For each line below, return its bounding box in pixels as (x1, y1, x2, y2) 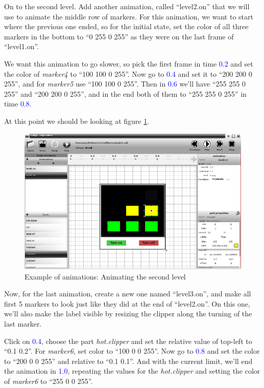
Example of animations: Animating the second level (25, 271, 186, 282)
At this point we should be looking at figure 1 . (4, 115, 150, 126)
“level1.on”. (4, 41, 39, 52)
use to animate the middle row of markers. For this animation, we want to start (4, 11, 253, 21)
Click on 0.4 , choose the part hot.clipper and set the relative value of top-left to (4, 335, 252, 346)
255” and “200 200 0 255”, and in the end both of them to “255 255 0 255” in (4, 88, 247, 99)
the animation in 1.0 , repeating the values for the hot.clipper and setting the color (4, 365, 260, 376)
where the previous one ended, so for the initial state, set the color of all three (4, 21, 249, 32)
